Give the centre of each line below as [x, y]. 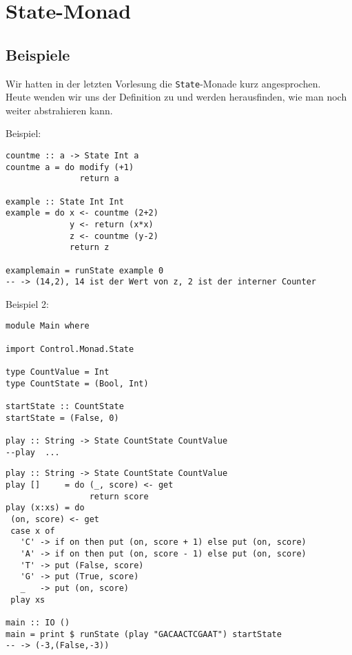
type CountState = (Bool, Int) [77, 383]
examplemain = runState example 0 [85, 270]
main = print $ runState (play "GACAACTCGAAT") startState [144, 634]
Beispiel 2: [27, 303]
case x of [33, 531]
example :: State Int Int [65, 201]
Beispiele [38, 54]
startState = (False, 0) [62, 418]
